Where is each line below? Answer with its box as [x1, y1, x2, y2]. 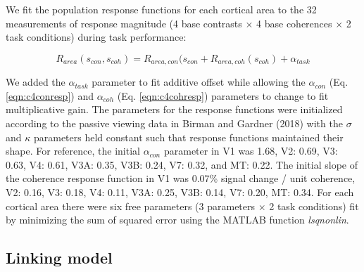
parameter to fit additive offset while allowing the [92, 75, 306, 89]
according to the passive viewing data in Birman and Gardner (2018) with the [6, 116, 343, 131]
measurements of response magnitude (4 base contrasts [6, 15, 242, 30]
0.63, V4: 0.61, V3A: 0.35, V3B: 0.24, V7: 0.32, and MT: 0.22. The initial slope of [6, 157, 358, 171]
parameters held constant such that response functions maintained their [33, 129, 344, 144]
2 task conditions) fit [269, 198, 359, 213]
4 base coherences [256, 15, 332, 30]
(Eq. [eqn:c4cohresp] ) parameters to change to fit [117, 88, 329, 103]
